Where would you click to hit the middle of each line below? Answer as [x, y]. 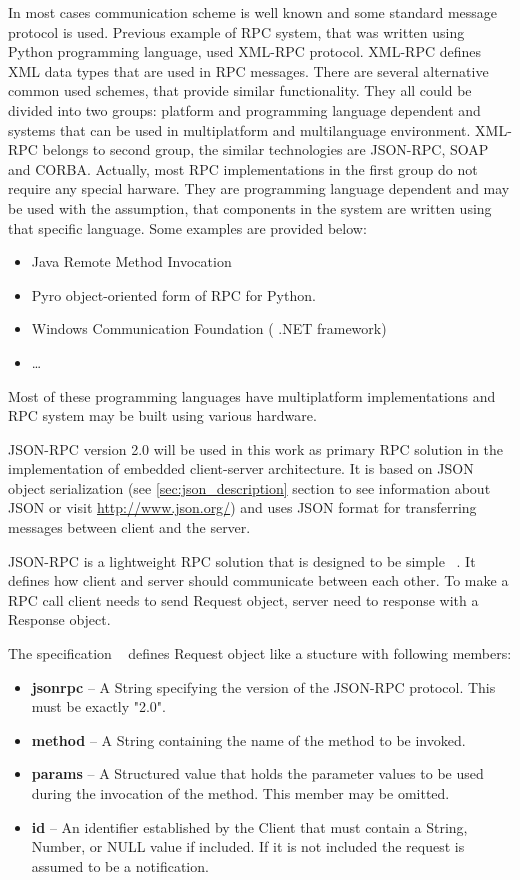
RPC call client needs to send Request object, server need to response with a [243, 599]
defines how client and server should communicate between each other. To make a [258, 580]
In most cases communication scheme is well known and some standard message [253, 12]
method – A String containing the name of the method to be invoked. [248, 739]
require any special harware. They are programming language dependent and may [259, 188]
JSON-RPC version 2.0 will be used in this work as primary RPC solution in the [256, 448]
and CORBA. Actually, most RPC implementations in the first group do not [243, 168]
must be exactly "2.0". [99, 706]
